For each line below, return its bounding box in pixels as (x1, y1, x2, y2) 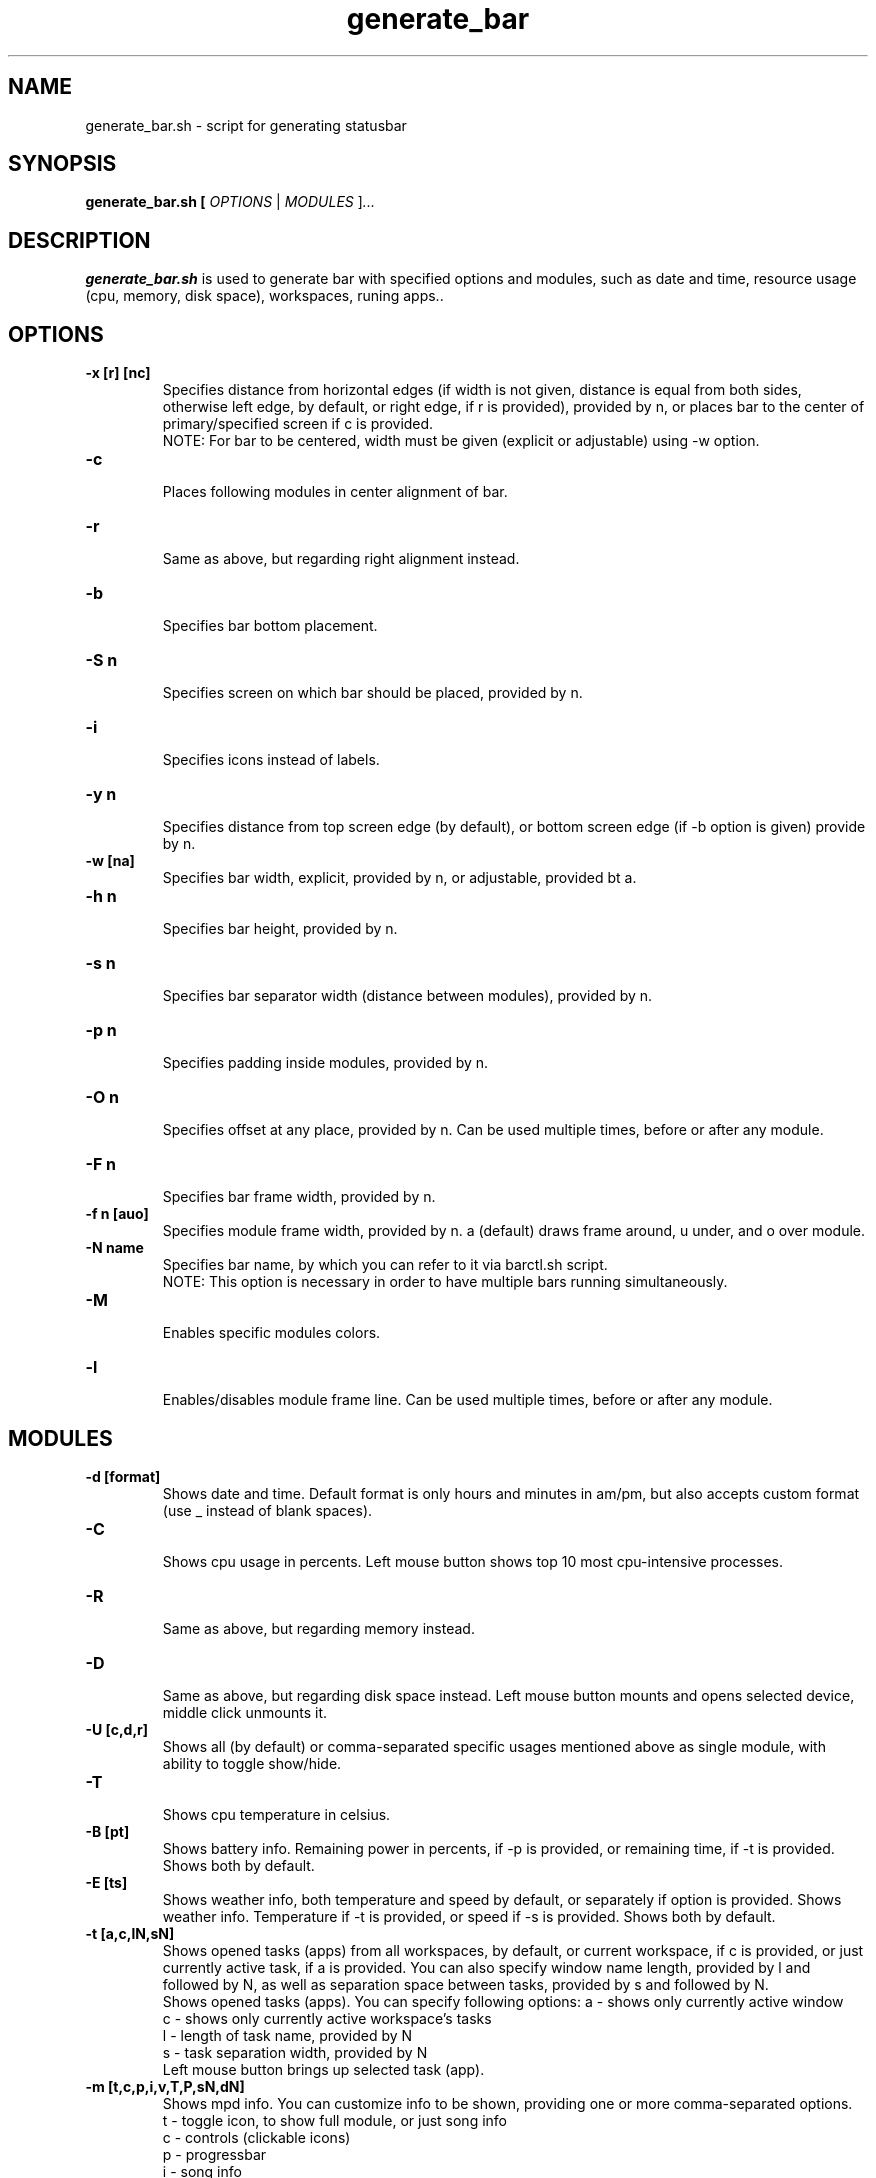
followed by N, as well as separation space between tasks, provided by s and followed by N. (162, 1975, 769, 1993)
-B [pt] (85, 1822, 130, 1840)
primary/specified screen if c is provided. (162, 415, 434, 433)
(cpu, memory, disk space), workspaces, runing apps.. (85, 287, 444, 305)
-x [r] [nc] (85, 364, 151, 382)
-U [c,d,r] (85, 1720, 149, 1738)
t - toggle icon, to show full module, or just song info (162, 2111, 507, 2129)
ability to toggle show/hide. (162, 1754, 342, 1772)
